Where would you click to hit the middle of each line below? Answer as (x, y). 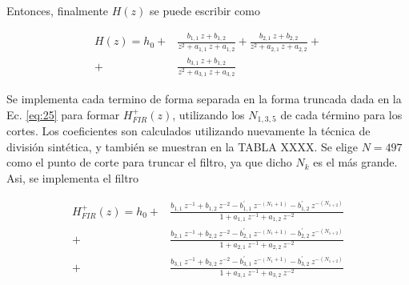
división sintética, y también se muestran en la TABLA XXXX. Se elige (182, 146)
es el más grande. (355, 162)
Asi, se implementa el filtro (73, 178)
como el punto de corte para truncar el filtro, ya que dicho (149, 162)
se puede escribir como (205, 10)
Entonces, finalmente (58, 10)
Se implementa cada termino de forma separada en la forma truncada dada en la (204, 99)
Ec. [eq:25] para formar (63, 114)
